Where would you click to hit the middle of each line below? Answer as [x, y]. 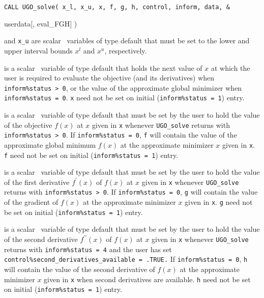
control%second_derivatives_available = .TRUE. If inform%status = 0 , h [126, 259]
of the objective [28, 125]
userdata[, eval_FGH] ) [41, 23]
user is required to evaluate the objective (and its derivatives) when [109, 78]
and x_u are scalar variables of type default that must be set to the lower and [127, 40]
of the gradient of [31, 202]
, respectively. [126, 50]
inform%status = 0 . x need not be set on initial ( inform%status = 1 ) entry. [124, 98]
